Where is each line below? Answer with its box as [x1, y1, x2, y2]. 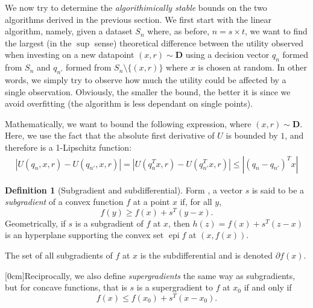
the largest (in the [5, 36, 72, 49]
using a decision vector [185, 48, 270, 61]
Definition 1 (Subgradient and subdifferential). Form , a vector [5, 183, 243, 196]
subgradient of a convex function [5, 195, 124, 208]
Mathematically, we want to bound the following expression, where [5, 117, 251, 130]
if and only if [244, 281, 292, 294]
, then [168, 216, 190, 229]
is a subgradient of [75, 216, 144, 229]
